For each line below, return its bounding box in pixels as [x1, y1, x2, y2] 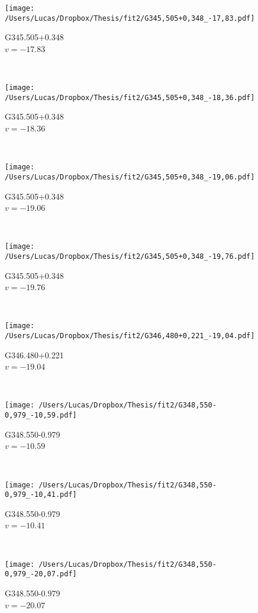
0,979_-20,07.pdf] [5, 570, 77, 579]
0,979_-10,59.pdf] [5, 411, 77, 420]
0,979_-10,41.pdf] [5, 490, 77, 499]
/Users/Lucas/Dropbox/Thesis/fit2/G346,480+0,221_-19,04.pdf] [5, 332, 255, 341]
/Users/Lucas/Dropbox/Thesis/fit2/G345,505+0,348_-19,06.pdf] [5, 172, 255, 181]
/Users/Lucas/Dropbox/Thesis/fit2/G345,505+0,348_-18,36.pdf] [5, 93, 255, 102]
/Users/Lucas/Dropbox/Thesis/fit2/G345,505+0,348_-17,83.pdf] [5, 14, 255, 23]
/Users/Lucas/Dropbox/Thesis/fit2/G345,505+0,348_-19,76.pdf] [5, 252, 255, 261]
